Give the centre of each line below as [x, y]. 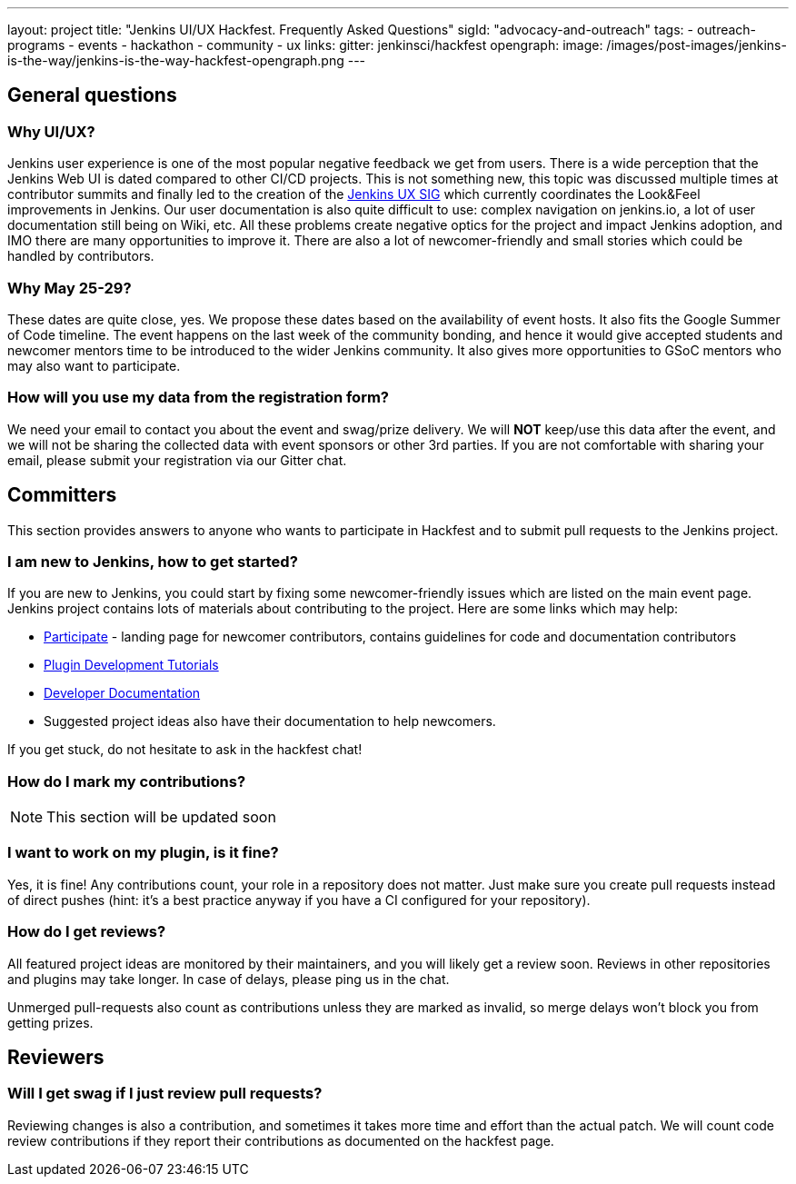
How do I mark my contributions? [127, 781]
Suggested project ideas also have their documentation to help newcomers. [270, 721]
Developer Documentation [122, 693]
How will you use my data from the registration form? [199, 398]
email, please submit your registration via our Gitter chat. [177, 460]
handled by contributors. [81, 256]
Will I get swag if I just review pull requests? [165, 1094]
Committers [62, 495]
